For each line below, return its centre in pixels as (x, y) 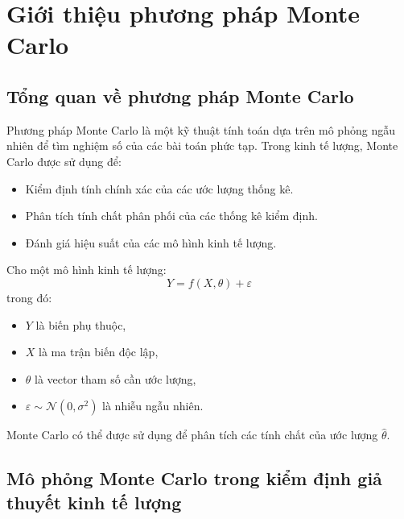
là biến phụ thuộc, (81, 324)
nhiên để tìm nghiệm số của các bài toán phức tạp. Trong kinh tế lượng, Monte (202, 145)
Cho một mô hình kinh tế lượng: (87, 270)
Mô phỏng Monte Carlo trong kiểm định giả (194, 478)
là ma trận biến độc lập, (99, 352)
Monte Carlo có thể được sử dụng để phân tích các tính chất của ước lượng (192, 435)
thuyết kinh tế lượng (94, 502)
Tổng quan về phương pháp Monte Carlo (180, 95)
